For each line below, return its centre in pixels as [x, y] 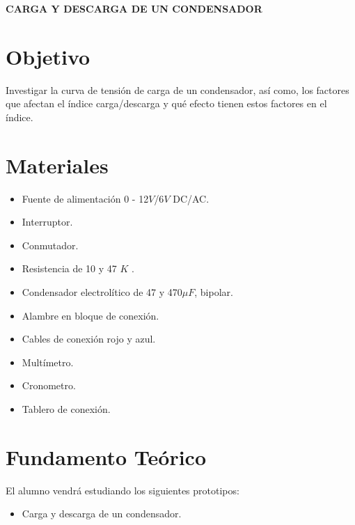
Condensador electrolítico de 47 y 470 [102, 292]
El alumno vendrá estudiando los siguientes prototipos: [123, 490]
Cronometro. [49, 385]
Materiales [57, 165]
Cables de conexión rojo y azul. [89, 339]
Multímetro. [48, 362]
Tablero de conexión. [66, 408]
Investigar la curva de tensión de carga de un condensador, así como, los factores [177, 89]
